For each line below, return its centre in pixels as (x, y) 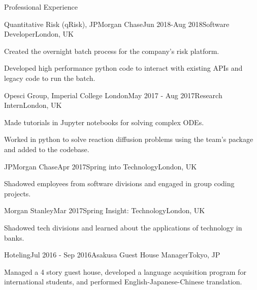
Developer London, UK (39, 34)
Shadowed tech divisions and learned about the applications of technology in (123, 227)
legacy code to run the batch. (50, 78)
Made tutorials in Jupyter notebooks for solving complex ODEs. (104, 122)
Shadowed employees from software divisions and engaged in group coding (119, 183)
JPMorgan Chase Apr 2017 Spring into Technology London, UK (101, 166)
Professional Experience (41, 7)
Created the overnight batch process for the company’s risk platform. (112, 51)
